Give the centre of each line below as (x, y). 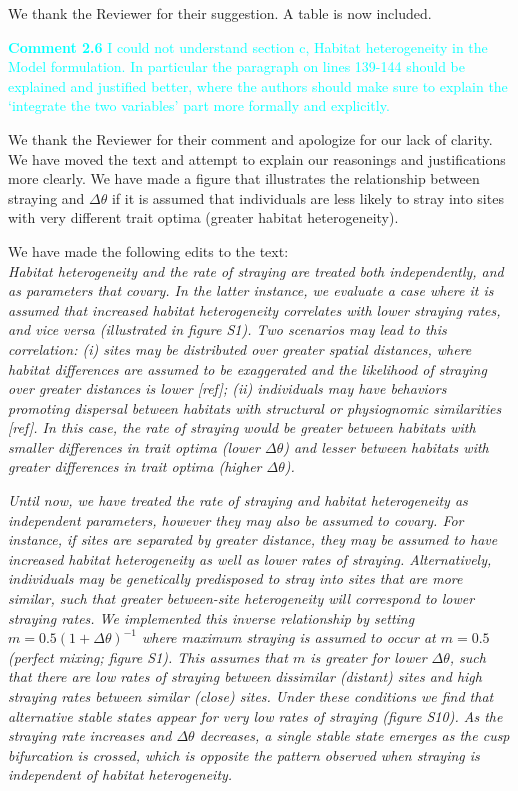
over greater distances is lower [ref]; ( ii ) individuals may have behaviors (227, 388)
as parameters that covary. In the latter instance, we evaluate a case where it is (251, 290)
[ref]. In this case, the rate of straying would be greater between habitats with (242, 427)
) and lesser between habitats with (386, 446)
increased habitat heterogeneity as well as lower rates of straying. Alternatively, (250, 558)
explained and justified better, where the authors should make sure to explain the (258, 85)
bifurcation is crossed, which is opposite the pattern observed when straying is (244, 754)
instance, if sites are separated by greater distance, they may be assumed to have (253, 539)
